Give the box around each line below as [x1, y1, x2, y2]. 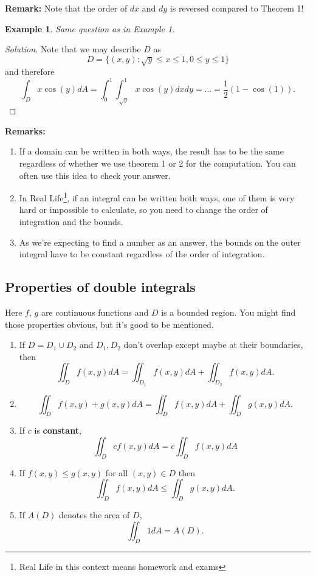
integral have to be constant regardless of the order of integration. [19, 248, 265, 260]
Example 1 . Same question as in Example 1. [5, 22, 175, 35]
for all [105, 466, 128, 479]
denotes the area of [59, 508, 130, 521]
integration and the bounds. [19, 215, 123, 227]
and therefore [5, 65, 55, 78]
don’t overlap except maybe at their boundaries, [123, 338, 303, 351]
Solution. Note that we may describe [5, 43, 141, 55]
